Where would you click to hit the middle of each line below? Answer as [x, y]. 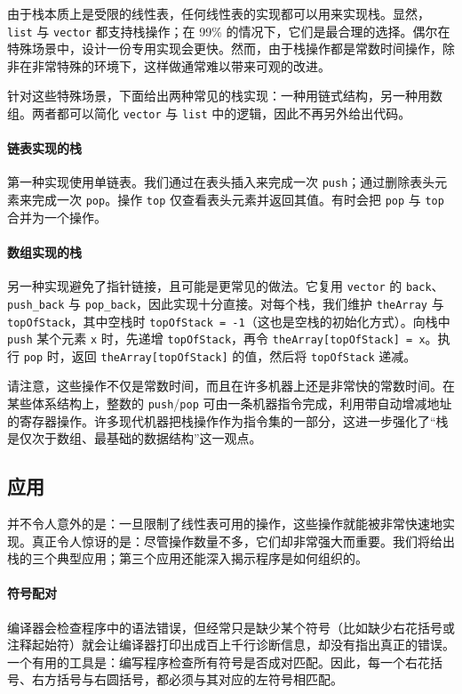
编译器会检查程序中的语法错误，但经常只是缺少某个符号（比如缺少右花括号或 [231, 627]
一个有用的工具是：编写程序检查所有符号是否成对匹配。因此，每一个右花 [219, 662]
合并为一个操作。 [57, 217]
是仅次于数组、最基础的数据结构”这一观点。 [135, 438]
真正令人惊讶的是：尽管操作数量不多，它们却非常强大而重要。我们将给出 [243, 541]
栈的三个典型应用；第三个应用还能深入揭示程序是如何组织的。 [187, 558]
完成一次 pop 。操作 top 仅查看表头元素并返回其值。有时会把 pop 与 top [238, 200]
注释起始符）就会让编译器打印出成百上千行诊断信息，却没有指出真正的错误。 [231, 645]
